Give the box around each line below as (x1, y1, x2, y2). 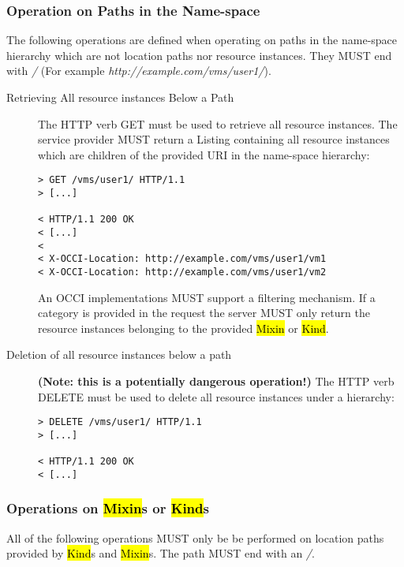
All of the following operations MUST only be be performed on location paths (6, 529, 384, 546)
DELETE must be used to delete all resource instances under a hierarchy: (38, 388, 395, 405)
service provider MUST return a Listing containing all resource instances (38, 131, 390, 147)
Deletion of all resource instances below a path (6, 346, 232, 363)
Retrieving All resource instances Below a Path (6, 89, 234, 105)
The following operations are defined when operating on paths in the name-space (6, 32, 398, 48)
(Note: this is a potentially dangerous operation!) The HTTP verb (38, 373, 395, 389)
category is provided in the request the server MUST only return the (38, 304, 370, 321)
